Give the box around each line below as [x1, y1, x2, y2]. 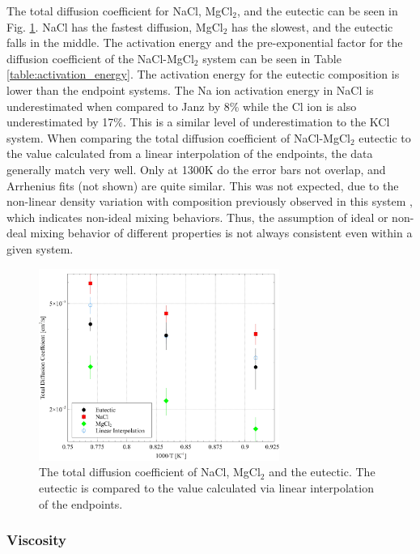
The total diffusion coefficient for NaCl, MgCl [6, 2, 233, 19]
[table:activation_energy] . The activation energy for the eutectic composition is [6, 66, 400, 83]
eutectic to [358, 129, 411, 146]
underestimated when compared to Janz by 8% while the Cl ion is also [6, 97, 357, 114]
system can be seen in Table [202, 49, 342, 66]
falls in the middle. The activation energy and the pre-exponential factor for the [6, 34, 403, 51]
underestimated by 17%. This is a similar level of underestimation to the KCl [6, 113, 390, 130]
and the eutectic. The [269, 463, 375, 480]
